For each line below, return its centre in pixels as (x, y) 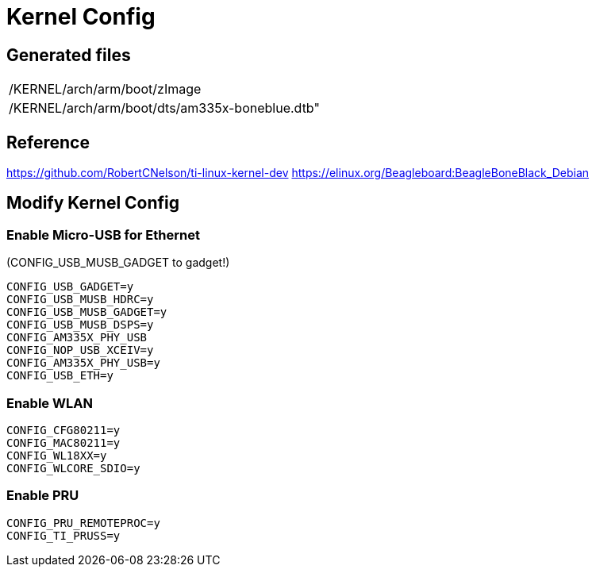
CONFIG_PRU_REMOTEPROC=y (83, 523)
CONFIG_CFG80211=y (63, 430)
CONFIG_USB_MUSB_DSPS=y (80, 325)
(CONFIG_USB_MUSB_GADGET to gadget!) (118, 263)
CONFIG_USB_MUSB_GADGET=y (87, 312)
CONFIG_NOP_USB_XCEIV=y (80, 350)
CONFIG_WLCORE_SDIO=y (73, 468)
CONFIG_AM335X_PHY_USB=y (83, 363)
